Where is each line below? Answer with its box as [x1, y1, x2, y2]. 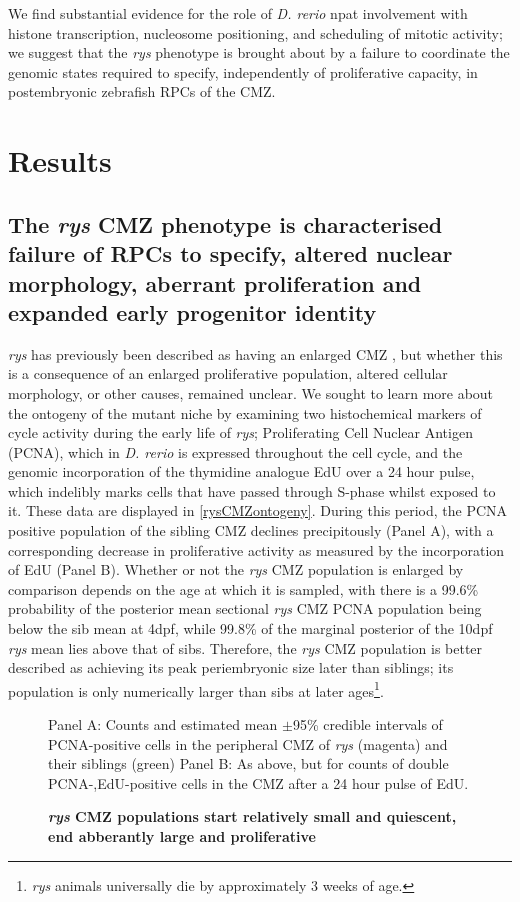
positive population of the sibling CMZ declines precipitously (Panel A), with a [8, 520, 494, 541]
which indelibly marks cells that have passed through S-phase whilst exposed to [8, 480, 496, 501]
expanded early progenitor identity [8, 296, 377, 327]
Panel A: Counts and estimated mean [48, 714, 278, 735]
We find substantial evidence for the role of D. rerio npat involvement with [8, 3, 468, 23]
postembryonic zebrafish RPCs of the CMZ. [8, 81, 276, 102]
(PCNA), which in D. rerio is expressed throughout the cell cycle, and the [8, 441, 463, 462]
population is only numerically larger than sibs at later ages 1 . [8, 677, 384, 701]
